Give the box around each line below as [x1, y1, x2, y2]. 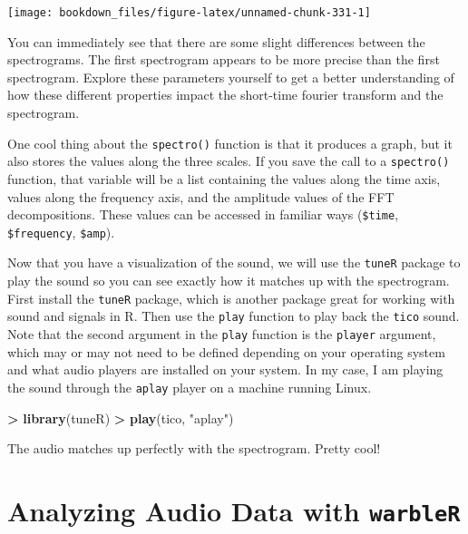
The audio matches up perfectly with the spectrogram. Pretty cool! [7, 439, 381, 458]
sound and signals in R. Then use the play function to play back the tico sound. [7, 306, 460, 325]
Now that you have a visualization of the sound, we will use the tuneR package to [7, 253, 461, 272]
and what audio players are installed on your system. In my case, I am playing [7, 360, 444, 379]
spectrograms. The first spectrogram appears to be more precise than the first [7, 50, 440, 69]
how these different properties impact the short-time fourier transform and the [7, 85, 444, 104]
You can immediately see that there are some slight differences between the [7, 32, 425, 51]
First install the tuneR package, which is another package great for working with [7, 288, 455, 307]
